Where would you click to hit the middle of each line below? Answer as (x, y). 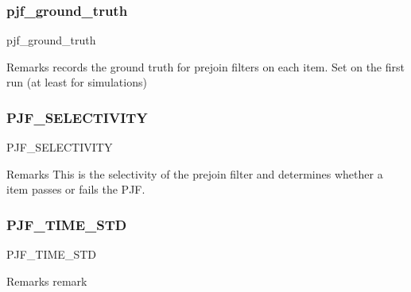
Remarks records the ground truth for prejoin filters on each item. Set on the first (205, 66)
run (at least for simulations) (77, 82)
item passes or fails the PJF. (76, 189)
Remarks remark (47, 280)
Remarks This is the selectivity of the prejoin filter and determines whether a (195, 173)
